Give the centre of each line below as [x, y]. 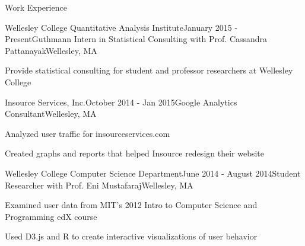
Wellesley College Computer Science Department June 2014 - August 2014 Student [153, 173]
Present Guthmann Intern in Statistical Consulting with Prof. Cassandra [136, 39]
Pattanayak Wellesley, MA [51, 50]
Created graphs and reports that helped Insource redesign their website [134, 153]
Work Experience [36, 7]
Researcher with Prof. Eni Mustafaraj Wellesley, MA [99, 185]
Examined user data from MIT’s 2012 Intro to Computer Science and [131, 205]
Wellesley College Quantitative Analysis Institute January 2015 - [121, 27]
